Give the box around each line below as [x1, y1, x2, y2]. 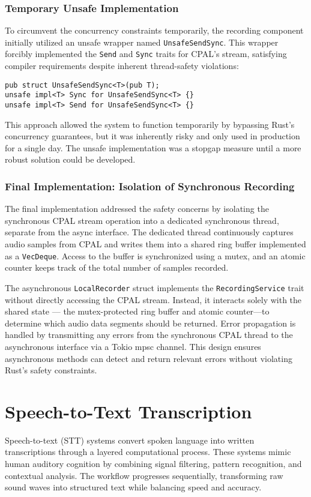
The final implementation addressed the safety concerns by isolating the [5, 202, 269, 215]
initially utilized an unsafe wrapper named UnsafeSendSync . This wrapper [5, 35, 279, 48]
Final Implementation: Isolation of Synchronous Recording [5, 178, 295, 193]
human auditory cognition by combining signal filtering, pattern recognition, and [5, 457, 302, 470]
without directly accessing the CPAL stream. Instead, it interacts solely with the [5, 293, 302, 306]
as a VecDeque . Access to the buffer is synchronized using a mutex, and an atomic [5, 249, 306, 262]
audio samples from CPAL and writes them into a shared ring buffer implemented [5, 238, 306, 250]
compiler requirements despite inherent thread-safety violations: [5, 59, 239, 72]
